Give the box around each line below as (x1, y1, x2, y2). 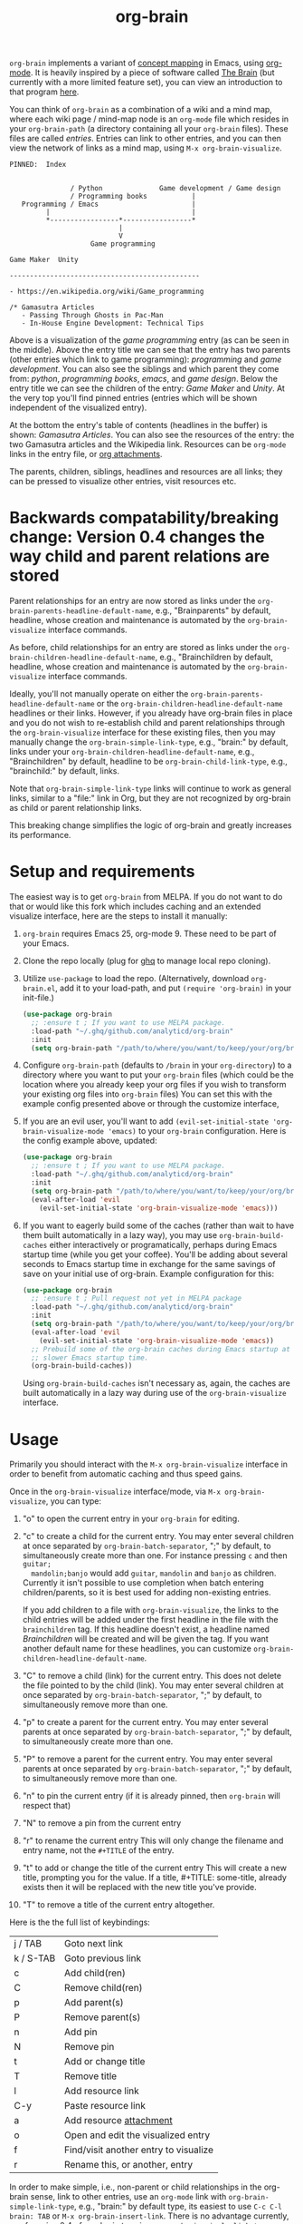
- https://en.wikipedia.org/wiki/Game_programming (9, 288, 204, 297)
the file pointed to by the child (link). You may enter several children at (22, 1680, 284, 1691)
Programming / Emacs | (21, 200, 196, 210)
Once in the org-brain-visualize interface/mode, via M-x (9, 1486, 222, 1497)
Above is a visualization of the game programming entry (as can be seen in (9, 335, 289, 346)
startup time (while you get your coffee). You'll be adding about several (22, 1249, 288, 1260)
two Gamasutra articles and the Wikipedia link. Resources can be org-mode (9, 439, 287, 450)
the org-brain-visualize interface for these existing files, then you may (9, 727, 276, 738)
